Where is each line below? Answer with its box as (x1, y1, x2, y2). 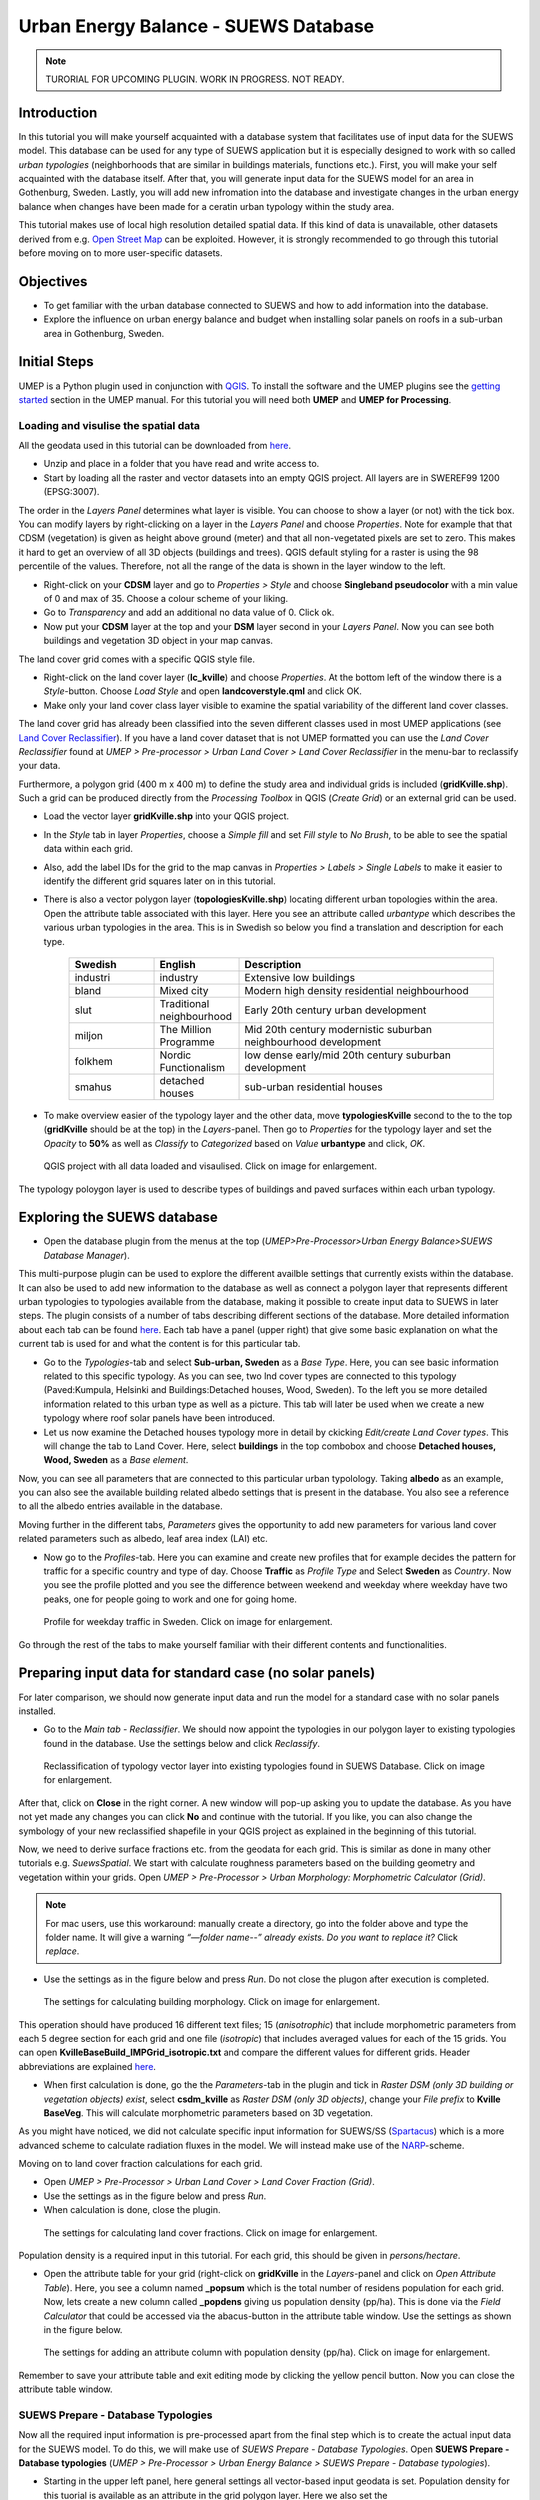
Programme (159, 1035, 215, 1049)
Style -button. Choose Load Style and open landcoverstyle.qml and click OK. (43, 685, 362, 697)
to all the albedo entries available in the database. (18, 1500, 224, 1512)
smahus (74, 1080, 112, 1094)
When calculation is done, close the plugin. (43, 2204, 221, 2216)
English (159, 957, 196, 971)
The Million (159, 1022, 212, 1036)
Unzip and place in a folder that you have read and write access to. (43, 458, 320, 470)
